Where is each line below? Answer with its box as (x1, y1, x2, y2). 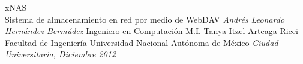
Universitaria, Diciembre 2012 (5, 48, 116, 60)
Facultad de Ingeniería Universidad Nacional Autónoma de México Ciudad (5, 36, 278, 48)
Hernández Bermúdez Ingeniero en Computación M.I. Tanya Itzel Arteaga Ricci (5, 25, 298, 37)
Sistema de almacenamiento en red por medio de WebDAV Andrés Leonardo (5, 13, 285, 25)
